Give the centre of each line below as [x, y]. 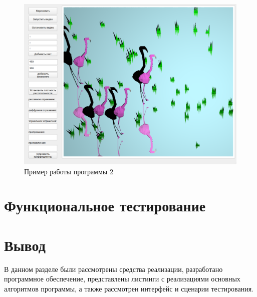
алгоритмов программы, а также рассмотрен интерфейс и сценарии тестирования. [129, 288]
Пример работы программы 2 [69, 171]
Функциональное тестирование [105, 206]
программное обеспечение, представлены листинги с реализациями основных [122, 279]
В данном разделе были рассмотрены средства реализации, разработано [113, 269]
